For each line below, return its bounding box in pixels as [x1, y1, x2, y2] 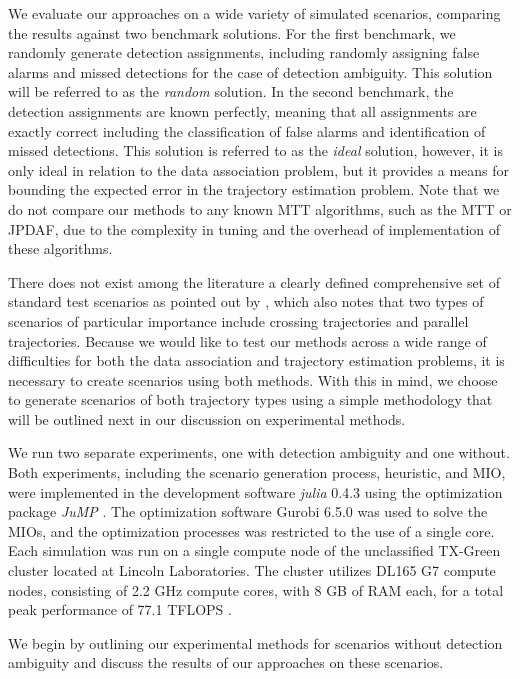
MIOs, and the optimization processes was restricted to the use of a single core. [8, 520, 495, 541]
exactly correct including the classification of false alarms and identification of [8, 120, 486, 141]
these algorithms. [8, 238, 113, 259]
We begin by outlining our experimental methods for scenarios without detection [8, 632, 503, 653]
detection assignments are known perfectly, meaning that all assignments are [8, 100, 477, 121]
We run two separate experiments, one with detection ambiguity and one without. [8, 442, 510, 463]
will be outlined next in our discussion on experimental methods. [8, 408, 406, 429]
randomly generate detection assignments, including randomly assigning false [8, 42, 480, 63]
